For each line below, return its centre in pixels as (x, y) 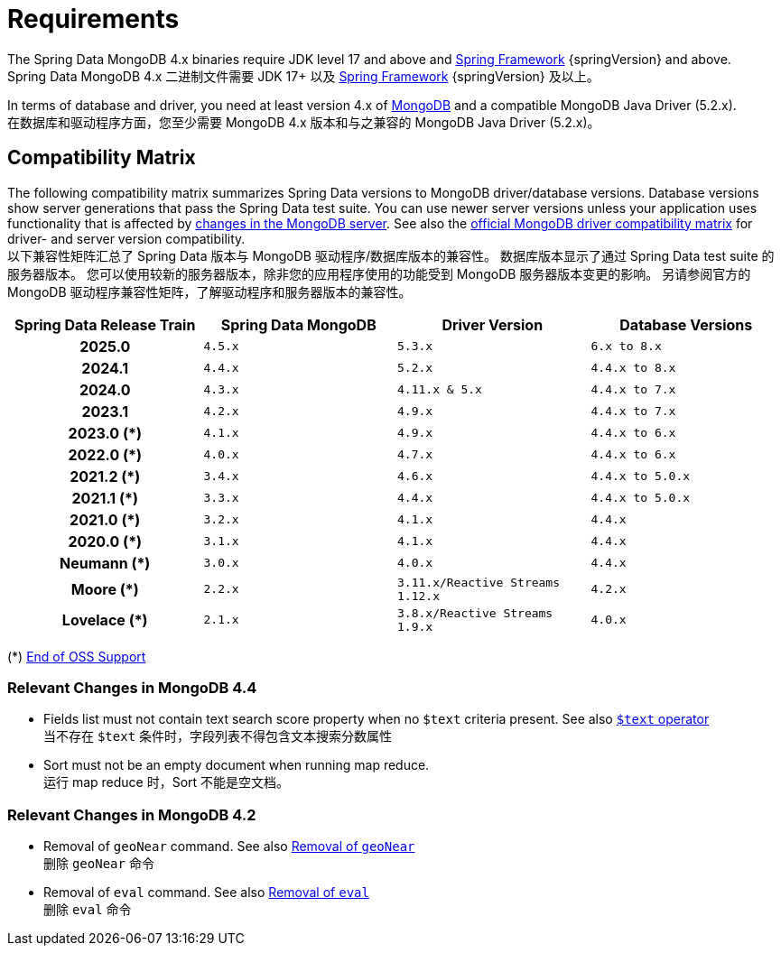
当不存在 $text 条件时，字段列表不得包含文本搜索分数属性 (218, 736)
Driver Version (493, 324)
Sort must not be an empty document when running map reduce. (237, 765)
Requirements (93, 19)
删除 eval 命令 (88, 910)
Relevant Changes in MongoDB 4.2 (132, 814)
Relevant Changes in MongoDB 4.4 (132, 687)
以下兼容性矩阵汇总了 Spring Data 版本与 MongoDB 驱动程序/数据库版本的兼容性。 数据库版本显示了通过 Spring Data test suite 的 (391, 255)
